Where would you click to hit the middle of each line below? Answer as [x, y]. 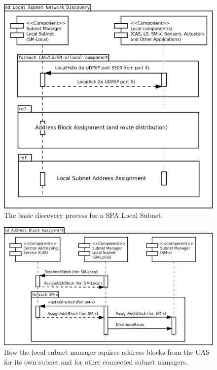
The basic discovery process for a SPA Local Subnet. [84, 215]
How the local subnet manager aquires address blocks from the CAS [107, 352]
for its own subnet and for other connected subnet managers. [96, 361]
